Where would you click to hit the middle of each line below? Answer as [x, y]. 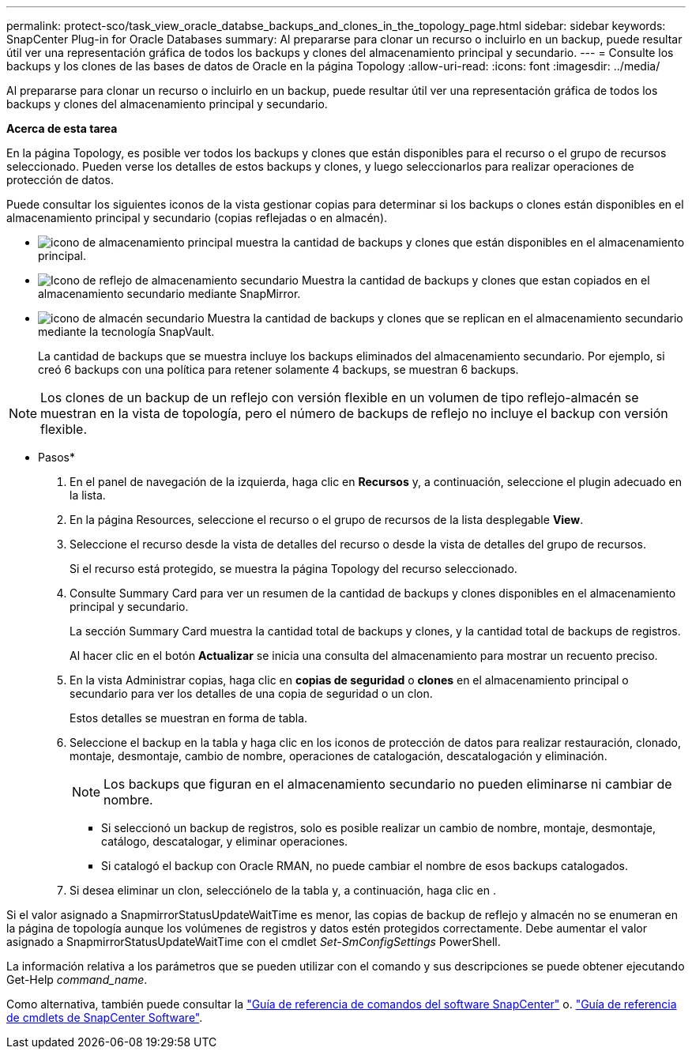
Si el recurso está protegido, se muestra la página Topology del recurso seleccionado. [293, 569]
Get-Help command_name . [77, 980]
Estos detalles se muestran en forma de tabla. [189, 718]
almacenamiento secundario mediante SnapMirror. [169, 294]
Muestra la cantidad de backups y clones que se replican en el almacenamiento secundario [445, 318]
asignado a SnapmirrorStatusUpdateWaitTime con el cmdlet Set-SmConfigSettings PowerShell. [254, 942]
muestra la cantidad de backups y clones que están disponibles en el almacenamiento [460, 242]
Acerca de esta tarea [62, 128]
